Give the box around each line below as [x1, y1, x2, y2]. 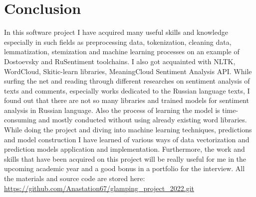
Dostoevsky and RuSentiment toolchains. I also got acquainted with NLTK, [4, 56, 236, 66]
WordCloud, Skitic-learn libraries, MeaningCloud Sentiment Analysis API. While [4, 66, 252, 76]
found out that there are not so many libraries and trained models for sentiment [4, 95, 249, 105]
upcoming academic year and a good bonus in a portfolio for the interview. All [4, 163, 245, 174]
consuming [4, 114, 36, 125]
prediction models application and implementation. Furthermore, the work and [4, 144, 245, 154]
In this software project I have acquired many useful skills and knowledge [4, 27, 228, 37]
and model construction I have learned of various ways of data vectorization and [4, 134, 250, 144]
